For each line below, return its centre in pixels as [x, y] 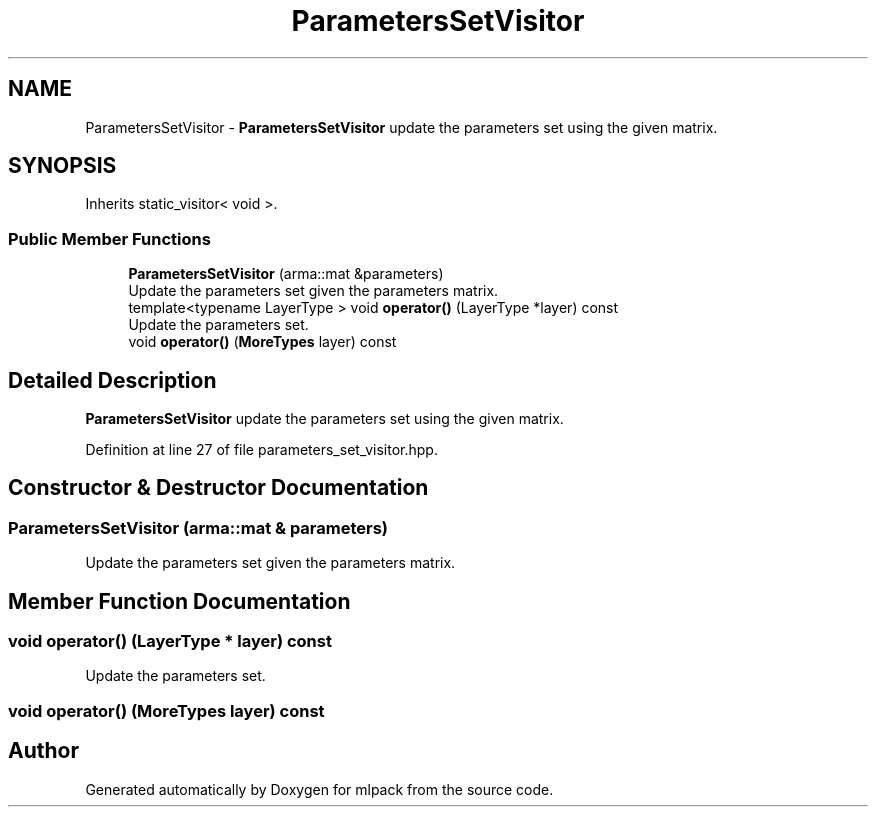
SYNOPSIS [62, 166]
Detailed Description [112, 380]
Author [43, 751]
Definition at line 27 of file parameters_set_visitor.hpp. [261, 450]
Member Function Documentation [179, 601]
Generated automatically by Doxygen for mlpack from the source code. [319, 789]
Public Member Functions [109, 238]
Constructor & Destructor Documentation [218, 488]
